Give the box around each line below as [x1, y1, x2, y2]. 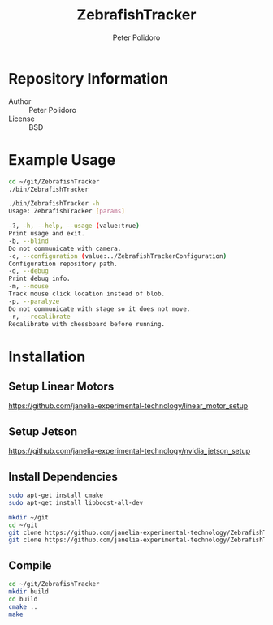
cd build [8, 595, 38, 603]
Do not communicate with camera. [8, 244, 122, 252]
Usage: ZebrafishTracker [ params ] [8, 207, 126, 216]
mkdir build [8, 587, 49, 596]
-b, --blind [8, 237, 49, 245]
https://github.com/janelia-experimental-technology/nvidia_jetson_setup [8, 446, 251, 456]
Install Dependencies [8, 469, 118, 484]
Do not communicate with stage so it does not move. [8, 304, 191, 313]
